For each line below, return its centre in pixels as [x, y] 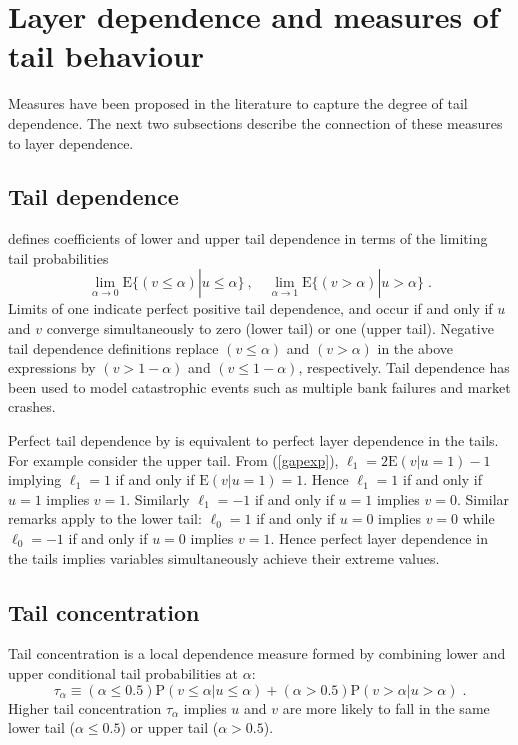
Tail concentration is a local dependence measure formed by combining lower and [257, 653]
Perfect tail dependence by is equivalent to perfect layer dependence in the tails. [253, 440]
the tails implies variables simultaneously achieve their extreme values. [224, 557]
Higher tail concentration [85, 707]
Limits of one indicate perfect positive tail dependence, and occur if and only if [250, 308]
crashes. [32, 406]
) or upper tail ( [169, 727]
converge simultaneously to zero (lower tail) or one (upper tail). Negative [270, 328]
